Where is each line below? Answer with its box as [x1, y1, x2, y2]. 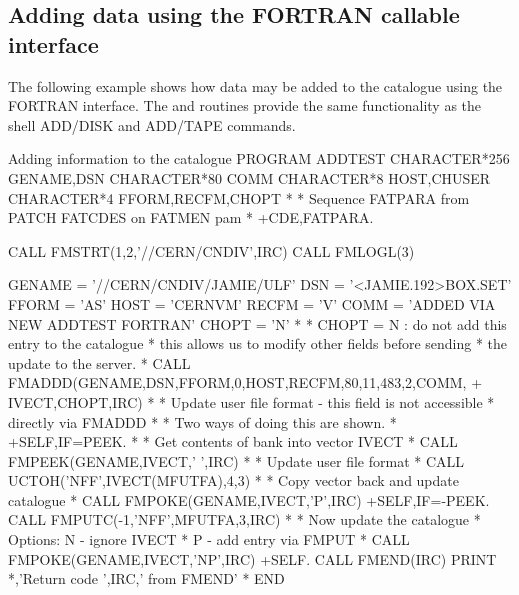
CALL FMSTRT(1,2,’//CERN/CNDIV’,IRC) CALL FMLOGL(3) [8, 240, 415, 261]
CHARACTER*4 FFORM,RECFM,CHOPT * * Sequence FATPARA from [8, 187, 470, 208]
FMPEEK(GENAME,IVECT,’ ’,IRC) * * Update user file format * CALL [8, 450, 465, 471]
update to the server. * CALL [8, 352, 191, 373]
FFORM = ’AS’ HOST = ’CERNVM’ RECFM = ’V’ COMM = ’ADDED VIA [8, 293, 496, 314]
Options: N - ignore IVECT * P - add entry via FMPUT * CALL [8, 529, 410, 550]
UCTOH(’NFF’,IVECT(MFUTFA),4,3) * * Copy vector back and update [8, 470, 459, 491]
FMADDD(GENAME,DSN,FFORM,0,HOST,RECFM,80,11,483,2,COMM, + [8, 372, 483, 393]
